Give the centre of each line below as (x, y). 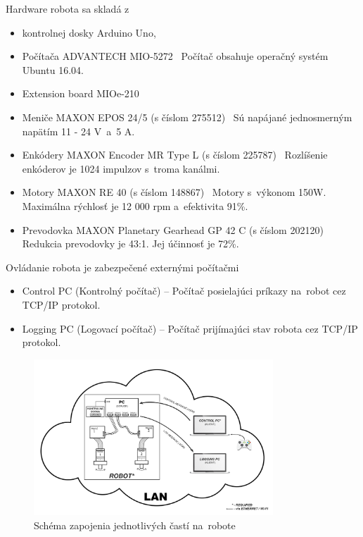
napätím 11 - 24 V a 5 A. (78, 131)
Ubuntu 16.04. (53, 69)
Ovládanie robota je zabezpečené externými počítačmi (122, 267)
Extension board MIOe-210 (81, 93)
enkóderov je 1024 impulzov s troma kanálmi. (121, 168)
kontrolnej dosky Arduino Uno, (89, 32)
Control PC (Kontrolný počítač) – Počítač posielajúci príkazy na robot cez (184, 291)
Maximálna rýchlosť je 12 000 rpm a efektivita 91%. (135, 205)
